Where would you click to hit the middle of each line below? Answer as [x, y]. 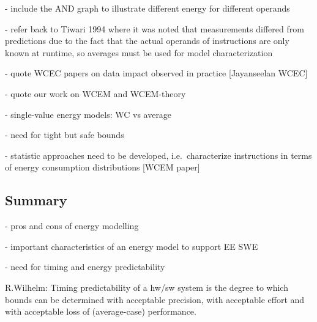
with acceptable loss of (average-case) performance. [101, 311]
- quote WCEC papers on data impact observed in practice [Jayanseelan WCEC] [156, 73]
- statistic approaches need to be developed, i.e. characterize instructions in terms [158, 155]
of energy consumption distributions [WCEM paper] [103, 167]
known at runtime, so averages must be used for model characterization [139, 52]
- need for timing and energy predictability [85, 267]
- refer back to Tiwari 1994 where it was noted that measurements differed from [155, 28]
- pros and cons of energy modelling [72, 226]
